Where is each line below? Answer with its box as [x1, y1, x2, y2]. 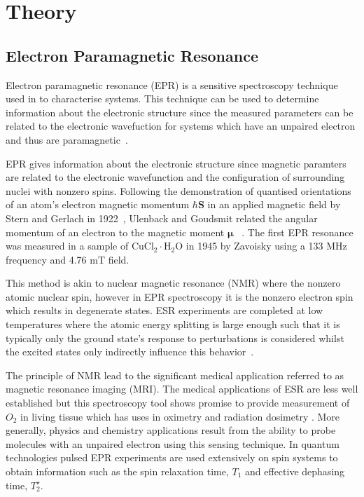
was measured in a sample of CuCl [6, 238, 154, 253]
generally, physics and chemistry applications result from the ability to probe [6, 423, 336, 437]
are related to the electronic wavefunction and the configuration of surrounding [6, 170, 345, 184]
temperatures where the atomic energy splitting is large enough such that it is [6, 317, 340, 332]
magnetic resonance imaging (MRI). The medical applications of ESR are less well [6, 381, 358, 396]
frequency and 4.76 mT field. [6, 252, 129, 266]
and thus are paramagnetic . [6, 132, 128, 147]
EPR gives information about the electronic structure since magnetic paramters [6, 156, 346, 170]
